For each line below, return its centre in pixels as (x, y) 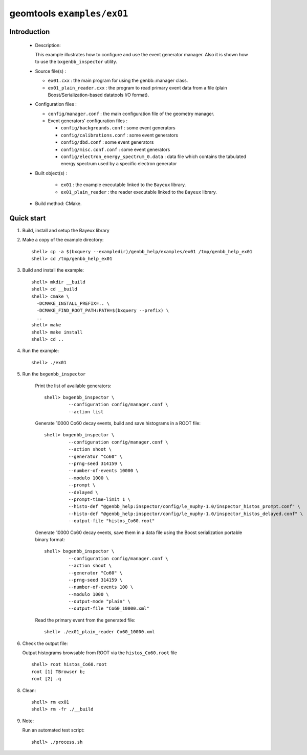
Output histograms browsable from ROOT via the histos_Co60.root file (100, 653)
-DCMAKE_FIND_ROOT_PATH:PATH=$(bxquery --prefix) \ (103, 310)
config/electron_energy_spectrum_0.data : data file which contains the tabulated (153, 157)
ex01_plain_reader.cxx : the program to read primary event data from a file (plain (137, 87)
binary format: (50, 539)
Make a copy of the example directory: (63, 240)
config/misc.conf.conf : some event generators (115, 149)
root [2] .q (46, 679)
